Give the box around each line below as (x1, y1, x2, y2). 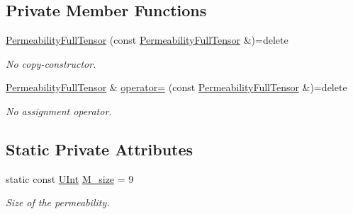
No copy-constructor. (6, 56, 96, 71)
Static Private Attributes (6, 138, 194, 160)
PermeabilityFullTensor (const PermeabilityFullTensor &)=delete (6, 32, 288, 47)
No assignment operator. (6, 103, 112, 118)
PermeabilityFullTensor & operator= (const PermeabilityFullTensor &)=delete (6, 80, 347, 95)
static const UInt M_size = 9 (6, 171, 134, 186)
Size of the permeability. (6, 195, 110, 210)
